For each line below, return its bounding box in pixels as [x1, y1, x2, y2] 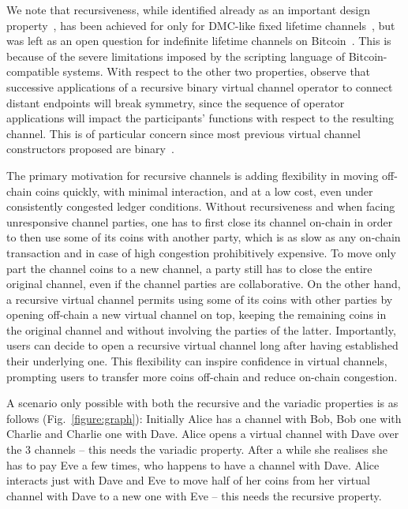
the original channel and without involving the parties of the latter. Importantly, [6, 321, 396, 338]
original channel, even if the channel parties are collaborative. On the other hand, [6, 275, 401, 292]
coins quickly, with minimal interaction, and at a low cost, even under [35, 182, 373, 199]
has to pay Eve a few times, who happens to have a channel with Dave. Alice [6, 456, 380, 473]
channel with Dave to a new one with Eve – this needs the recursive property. [6, 487, 382, 503]
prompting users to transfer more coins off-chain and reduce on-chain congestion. [6, 368, 398, 384]
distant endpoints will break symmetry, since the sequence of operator [6, 94, 345, 110]
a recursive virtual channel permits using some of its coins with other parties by [6, 290, 393, 307]
